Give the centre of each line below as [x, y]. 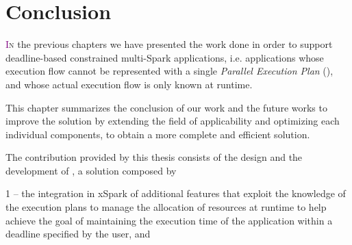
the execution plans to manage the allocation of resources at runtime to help [166, 207]
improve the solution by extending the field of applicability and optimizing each [173, 121]
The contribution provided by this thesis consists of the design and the [154, 157]
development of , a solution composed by [91, 170]
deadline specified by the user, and [78, 234]
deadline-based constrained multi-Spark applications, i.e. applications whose [165, 57]
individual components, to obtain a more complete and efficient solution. [158, 134]
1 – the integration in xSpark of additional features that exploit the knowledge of [176, 193]
